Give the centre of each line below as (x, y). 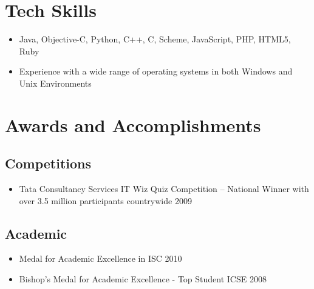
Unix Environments (55, 83)
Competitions (48, 163)
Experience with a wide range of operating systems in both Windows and (156, 71)
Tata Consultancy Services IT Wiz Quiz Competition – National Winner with (164, 189)
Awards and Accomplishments (133, 125)
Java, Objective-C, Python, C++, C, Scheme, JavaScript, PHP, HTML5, (155, 39)
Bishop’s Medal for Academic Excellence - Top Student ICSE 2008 (143, 279)
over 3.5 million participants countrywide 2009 (105, 200)
